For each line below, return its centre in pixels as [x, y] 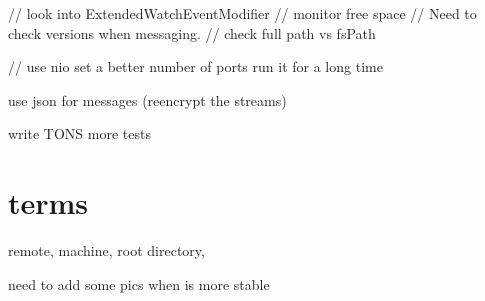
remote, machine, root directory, [106, 250]
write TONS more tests [79, 133]
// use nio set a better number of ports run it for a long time [195, 66]
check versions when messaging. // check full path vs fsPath [192, 32]
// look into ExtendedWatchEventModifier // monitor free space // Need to [242, 13]
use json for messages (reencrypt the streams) [147, 99]
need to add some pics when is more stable [139, 283]
